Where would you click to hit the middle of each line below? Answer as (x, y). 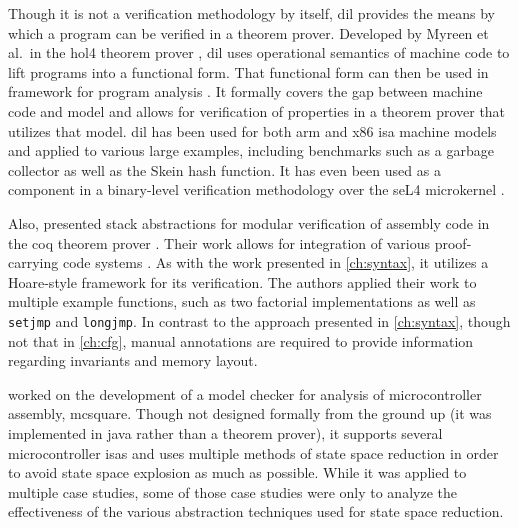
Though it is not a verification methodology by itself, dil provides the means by (251, 13)
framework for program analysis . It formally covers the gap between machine (245, 91)
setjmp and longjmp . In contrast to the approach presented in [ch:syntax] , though (259, 320)
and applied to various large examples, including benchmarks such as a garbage (251, 150)
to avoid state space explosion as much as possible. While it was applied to (237, 472)
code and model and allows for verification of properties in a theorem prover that (257, 110)
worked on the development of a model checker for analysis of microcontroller (245, 393)
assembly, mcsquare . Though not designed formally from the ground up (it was (250, 413)
